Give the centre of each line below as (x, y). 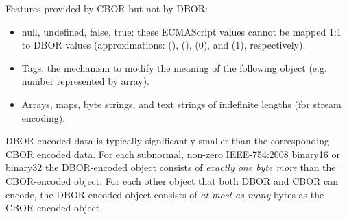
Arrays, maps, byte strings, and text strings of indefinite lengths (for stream (181, 104)
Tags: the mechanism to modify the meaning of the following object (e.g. (174, 67)
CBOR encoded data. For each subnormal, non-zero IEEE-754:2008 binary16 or (173, 154)
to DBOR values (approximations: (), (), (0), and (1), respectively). (164, 45)
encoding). (44, 117)
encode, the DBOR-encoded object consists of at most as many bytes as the (165, 194)
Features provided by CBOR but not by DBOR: (107, 8)
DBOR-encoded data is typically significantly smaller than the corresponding (167, 141)
